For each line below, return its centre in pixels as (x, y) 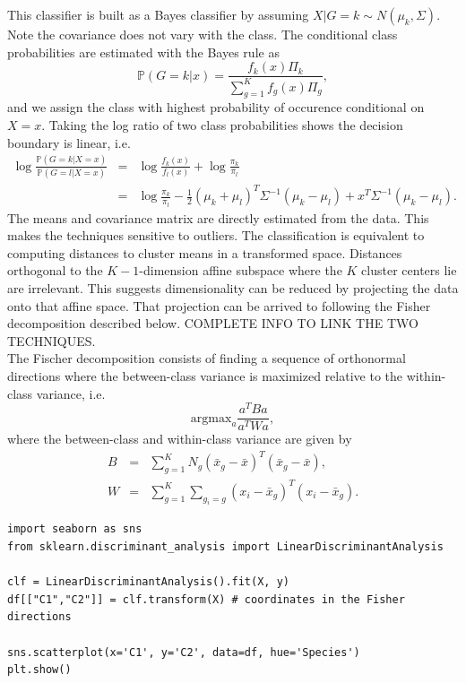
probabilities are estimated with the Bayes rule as (143, 52)
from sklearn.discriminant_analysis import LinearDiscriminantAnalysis (225, 547)
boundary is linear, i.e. (69, 142)
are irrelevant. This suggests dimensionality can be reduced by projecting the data (233, 287)
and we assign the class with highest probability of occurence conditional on (216, 107)
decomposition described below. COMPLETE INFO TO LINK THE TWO (213, 323)
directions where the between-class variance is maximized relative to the (205, 375)
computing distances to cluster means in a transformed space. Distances (205, 252)
